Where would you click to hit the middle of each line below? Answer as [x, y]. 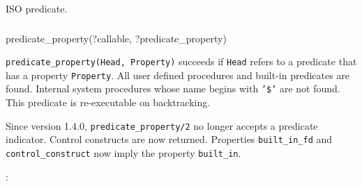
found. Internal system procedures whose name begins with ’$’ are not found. [173, 88]
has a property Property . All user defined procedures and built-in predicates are [178, 75]
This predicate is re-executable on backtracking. [108, 102]
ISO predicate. [37, 8]
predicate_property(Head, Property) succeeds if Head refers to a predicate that [181, 61]
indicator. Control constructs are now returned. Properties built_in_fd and [169, 139]
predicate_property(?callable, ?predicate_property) [116, 38]
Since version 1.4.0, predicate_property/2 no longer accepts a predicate [162, 125]
